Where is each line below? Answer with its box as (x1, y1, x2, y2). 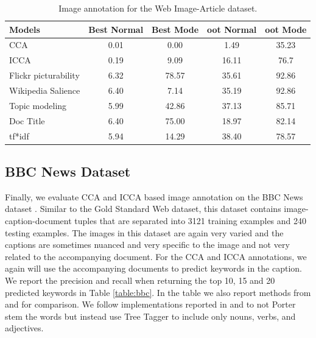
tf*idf (9, 129, 29, 142)
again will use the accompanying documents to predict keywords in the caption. (5, 262, 302, 275)
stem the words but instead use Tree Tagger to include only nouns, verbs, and (5, 309, 296, 322)
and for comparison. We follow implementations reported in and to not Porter (5, 298, 296, 311)
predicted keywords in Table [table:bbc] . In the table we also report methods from (5, 286, 311, 298)
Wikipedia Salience (9, 83, 80, 96)
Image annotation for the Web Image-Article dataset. (58, 2, 258, 14)
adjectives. (5, 322, 44, 334)
